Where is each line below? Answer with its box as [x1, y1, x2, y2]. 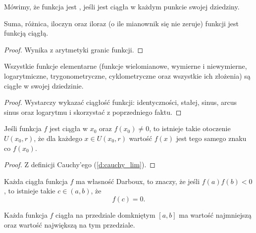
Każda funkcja [4, 209, 48, 220]
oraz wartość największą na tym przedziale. [4, 219, 135, 230]
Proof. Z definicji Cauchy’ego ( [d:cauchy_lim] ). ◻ [4, 159, 155, 170]
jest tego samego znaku [176, 133, 247, 143]
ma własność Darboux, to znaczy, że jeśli [75, 176, 200, 186]
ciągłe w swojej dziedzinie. [4, 80, 84, 91]
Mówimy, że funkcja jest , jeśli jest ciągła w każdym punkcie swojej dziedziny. [4, 1, 240, 11]
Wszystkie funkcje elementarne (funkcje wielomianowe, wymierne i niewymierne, [4, 61, 247, 71]
